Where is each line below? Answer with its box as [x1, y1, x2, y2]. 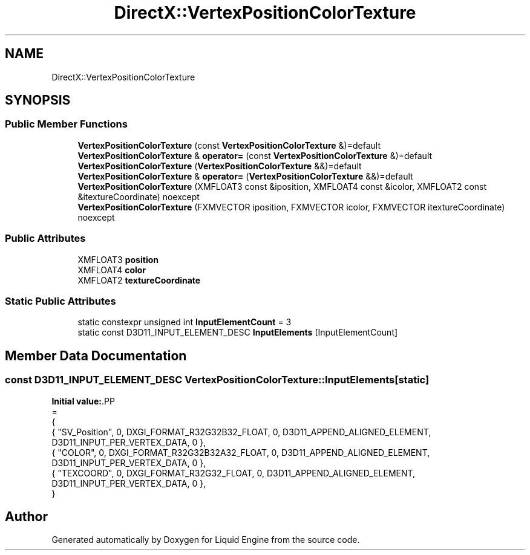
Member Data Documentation [5, 348, 187, 363]
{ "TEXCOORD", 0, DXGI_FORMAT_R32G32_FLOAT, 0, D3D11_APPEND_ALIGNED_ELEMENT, [51, 467, 416, 478]
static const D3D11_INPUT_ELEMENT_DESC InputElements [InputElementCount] [77, 327, 398, 338]
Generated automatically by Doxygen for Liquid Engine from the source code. [51, 534, 360, 545]
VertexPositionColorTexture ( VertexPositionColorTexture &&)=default [77, 160, 362, 171]
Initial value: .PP [51, 395, 115, 406]
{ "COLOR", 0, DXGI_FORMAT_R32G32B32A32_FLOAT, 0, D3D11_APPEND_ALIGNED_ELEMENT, [51, 447, 430, 458]
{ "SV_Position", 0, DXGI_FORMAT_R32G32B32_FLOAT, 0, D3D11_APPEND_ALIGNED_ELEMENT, [51, 426, 431, 437]
